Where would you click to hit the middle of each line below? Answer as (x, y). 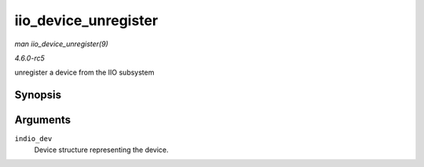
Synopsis (38, 95)
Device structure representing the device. (101, 150)
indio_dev (33, 139)
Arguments (43, 120)
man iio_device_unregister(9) (62, 44)
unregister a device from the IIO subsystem (84, 73)
